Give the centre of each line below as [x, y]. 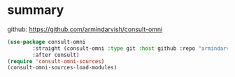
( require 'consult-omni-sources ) [56, 61]
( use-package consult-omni [47, 42]
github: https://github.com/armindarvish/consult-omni [85, 29]
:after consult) [56, 55]
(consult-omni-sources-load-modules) [62, 68]
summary [36, 10]
